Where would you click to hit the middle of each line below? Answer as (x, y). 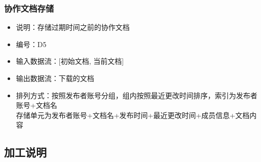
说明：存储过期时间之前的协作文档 (73, 27)
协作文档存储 (29, 8)
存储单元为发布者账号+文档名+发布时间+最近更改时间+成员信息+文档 (133, 115)
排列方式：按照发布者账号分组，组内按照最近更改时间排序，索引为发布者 (137, 95)
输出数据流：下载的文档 (55, 78)
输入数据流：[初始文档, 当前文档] (70, 61)
